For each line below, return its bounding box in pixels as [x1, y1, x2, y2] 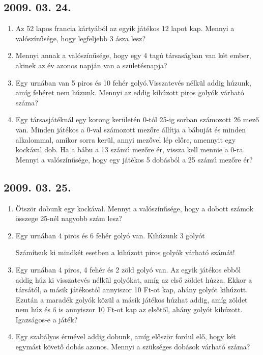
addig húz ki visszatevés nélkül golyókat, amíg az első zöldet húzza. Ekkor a [15, 274, 252, 285]
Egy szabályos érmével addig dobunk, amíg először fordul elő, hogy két [15, 331, 236, 342]
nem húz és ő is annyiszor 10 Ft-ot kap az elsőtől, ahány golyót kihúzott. [15, 304, 243, 315]
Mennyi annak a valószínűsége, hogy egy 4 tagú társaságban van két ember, [15, 50, 251, 61]
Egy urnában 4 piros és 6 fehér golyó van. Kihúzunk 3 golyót [15, 230, 205, 240]
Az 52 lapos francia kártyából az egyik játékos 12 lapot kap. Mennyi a [15, 23, 235, 34]
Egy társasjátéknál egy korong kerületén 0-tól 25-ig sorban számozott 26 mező [15, 114, 259, 125]
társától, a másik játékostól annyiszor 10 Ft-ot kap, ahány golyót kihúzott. [15, 284, 248, 295]
